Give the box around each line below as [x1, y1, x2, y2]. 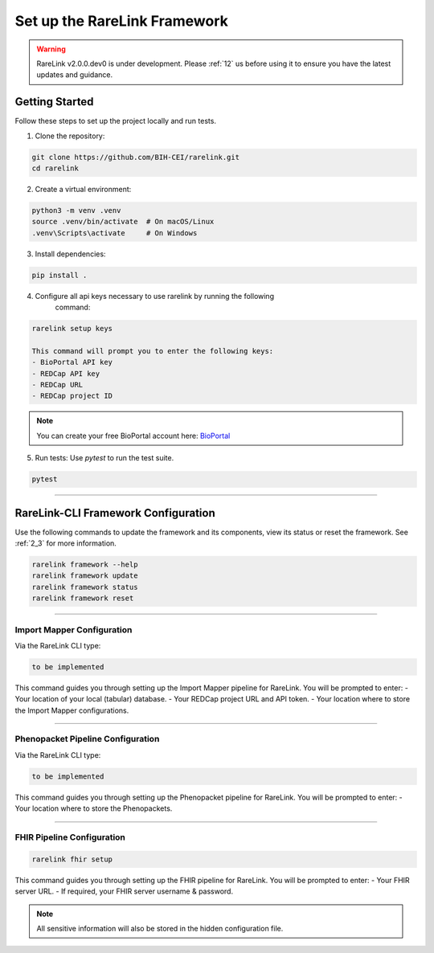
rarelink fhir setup [31, 854, 113, 864]
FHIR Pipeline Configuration [14, 832, 126, 843]
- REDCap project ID [31, 391, 113, 401]
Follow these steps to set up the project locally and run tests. [14, 117, 217, 126]
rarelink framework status [31, 583, 138, 591]
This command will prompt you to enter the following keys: [31, 346, 274, 355]
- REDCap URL [31, 380, 84, 390]
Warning [36, 44, 66, 54]
